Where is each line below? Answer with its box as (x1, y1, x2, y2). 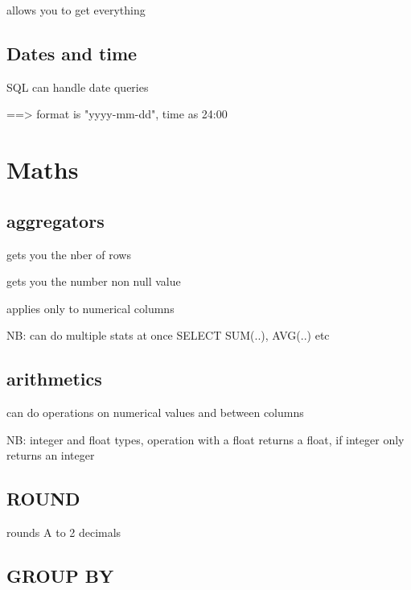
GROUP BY (6, 563, 114, 588)
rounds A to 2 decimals (6, 524, 121, 541)
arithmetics (6, 366, 102, 391)
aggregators (6, 208, 105, 233)
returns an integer (6, 447, 95, 464)
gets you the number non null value (6, 273, 181, 290)
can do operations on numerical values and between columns (6, 404, 304, 421)
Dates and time (6, 40, 138, 65)
